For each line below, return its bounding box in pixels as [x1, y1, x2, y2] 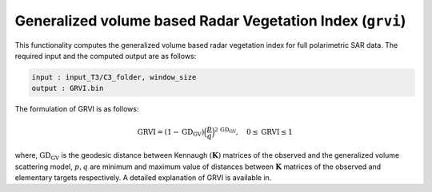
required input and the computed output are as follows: [14, 51, 197, 61]
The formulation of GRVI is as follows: [14, 104, 139, 114]
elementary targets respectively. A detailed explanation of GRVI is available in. [14, 173, 272, 182]
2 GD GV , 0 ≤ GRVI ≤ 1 [214, 126, 294, 136]
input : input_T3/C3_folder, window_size [31, 72, 197, 81]
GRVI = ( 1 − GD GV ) [137, 127, 205, 139]
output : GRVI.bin [31, 84, 104, 93]
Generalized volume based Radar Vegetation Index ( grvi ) [14, 12, 406, 29]
